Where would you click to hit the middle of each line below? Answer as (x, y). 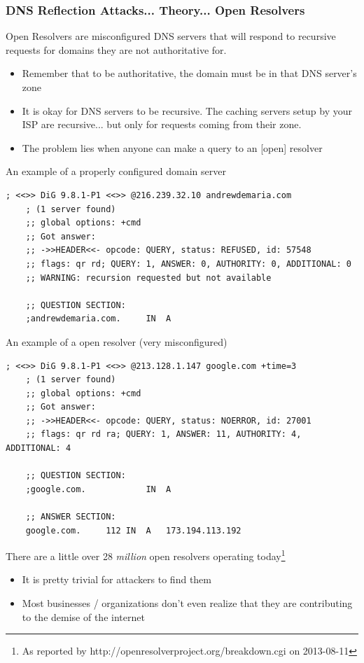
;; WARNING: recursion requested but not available (148, 278)
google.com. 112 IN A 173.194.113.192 (133, 530)
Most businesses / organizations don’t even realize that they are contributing (187, 603)
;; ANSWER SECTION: (71, 517)
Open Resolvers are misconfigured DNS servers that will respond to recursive (171, 36)
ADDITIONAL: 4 (38, 448)
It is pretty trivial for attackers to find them (117, 579)
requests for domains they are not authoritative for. (116, 49)
